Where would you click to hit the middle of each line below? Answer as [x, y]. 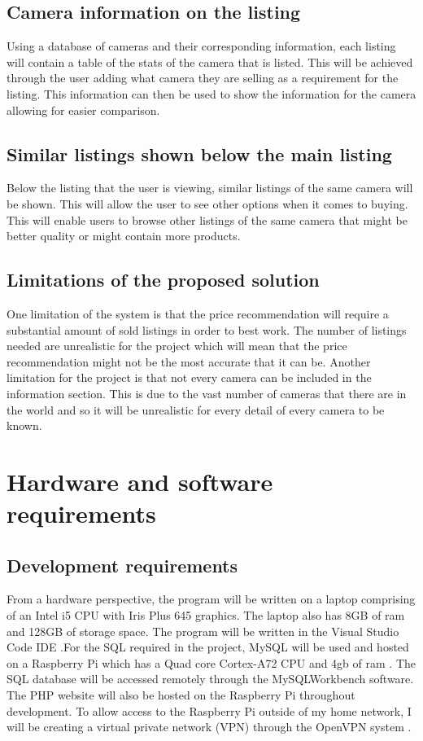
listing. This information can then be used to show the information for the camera [211, 93]
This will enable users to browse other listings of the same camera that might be [207, 219]
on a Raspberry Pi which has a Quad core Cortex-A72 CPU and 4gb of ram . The [211, 662]
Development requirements [122, 565]
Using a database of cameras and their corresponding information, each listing [201, 46]
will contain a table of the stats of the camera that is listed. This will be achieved [210, 61]
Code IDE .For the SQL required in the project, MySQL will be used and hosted [208, 647]
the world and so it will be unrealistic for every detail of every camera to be [196, 409]
